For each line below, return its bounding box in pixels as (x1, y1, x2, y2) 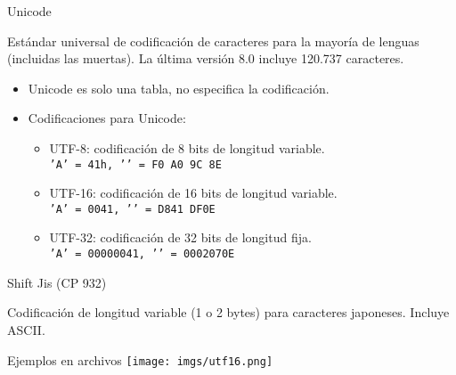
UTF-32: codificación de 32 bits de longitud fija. (49, 228, 312, 247)
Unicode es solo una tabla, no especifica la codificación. (28, 78, 330, 97)
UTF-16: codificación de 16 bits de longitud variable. (49, 183, 338, 202)
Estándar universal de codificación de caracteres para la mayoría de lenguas (7, 31, 419, 50)
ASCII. (7, 320, 45, 338)
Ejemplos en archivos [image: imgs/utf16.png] (7, 350, 273, 369)
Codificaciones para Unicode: (28, 109, 186, 127)
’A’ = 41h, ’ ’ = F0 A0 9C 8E (49, 158, 222, 171)
